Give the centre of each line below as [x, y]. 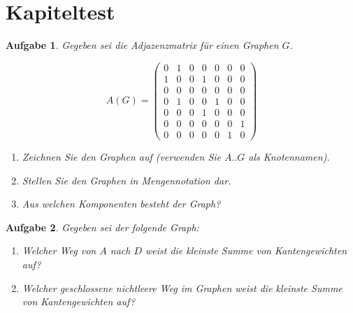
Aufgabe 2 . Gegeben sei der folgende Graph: [102, 227]
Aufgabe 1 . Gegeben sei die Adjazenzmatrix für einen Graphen [142, 45]
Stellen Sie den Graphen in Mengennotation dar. [127, 180]
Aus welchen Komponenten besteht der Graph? [121, 204]
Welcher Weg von [59, 250]
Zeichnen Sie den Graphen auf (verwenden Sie [121, 156]
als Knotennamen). [289, 156]
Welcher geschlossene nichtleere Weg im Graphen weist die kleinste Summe [182, 287]
